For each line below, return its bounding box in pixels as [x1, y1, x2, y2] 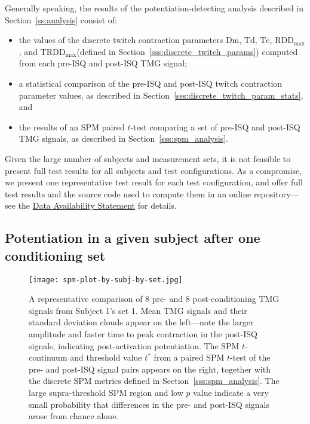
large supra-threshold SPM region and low [29, 386, 183, 398]
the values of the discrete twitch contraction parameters [19, 33, 223, 46]
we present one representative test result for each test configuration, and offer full [5, 176, 303, 188]
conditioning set [5, 246, 106, 264]
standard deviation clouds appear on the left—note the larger [29, 316, 254, 328]
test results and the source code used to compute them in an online [5, 187, 251, 200]
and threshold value [70, 351, 142, 364]
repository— [253, 187, 299, 200]
